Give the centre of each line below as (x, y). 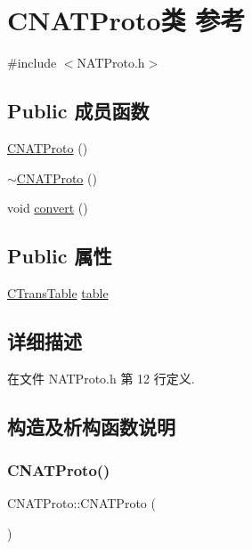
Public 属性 (60, 256)
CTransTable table (58, 292)
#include (32, 63)
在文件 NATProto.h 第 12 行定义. (101, 378)
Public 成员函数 (78, 111)
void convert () (48, 208)
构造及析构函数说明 (91, 426)
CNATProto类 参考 (126, 20)
